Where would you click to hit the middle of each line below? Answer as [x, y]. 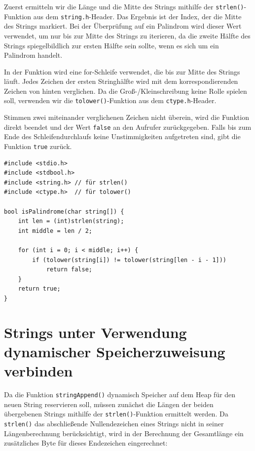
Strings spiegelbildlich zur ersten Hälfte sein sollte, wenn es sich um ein [111, 45]
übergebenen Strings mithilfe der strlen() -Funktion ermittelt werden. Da [116, 414]
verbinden [38, 371]
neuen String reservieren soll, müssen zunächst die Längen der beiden [109, 404]
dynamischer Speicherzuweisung [115, 351]
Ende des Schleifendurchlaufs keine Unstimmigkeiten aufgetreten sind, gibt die [122, 136]
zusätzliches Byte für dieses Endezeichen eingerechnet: [86, 443]
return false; [69, 270]
